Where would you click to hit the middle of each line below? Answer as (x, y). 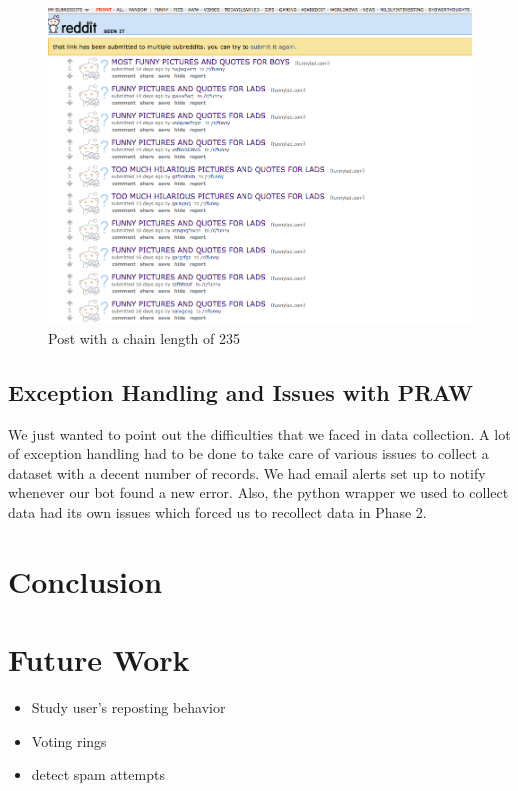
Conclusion (85, 580)
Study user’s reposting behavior (128, 707)
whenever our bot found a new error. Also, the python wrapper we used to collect (258, 492)
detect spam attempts (98, 774)
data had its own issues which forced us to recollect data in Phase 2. (217, 512)
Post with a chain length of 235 (144, 337)
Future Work (99, 659)
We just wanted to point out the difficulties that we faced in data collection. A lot (259, 433)
